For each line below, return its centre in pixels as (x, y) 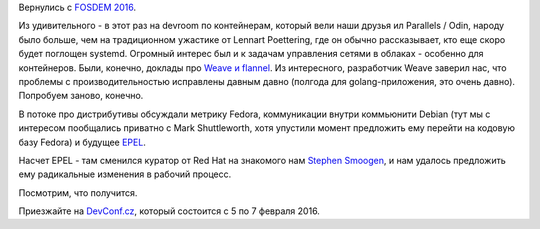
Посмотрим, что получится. (78, 192)
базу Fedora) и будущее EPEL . (82, 142)
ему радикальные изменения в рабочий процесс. (125, 174)
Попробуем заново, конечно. (81, 96)
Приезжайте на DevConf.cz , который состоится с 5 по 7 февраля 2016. (169, 211)
